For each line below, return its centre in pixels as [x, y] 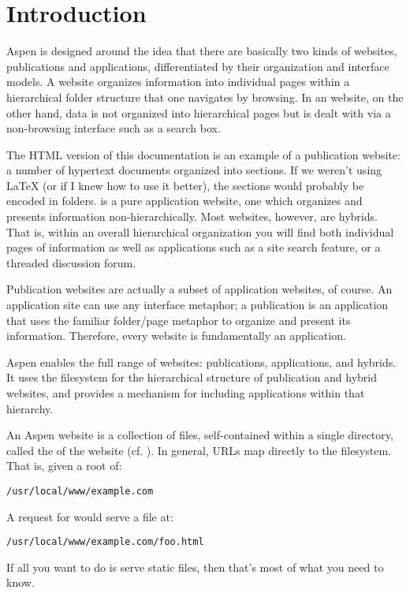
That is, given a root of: [64, 466]
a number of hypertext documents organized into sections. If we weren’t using [194, 170]
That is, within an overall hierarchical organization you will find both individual [200, 231]
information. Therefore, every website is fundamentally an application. [176, 336]
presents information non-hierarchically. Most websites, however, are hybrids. [192, 216]
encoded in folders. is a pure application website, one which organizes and [184, 201]
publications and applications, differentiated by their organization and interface [198, 66]
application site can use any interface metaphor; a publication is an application [198, 305]
